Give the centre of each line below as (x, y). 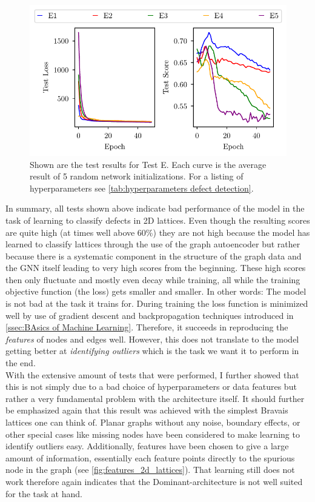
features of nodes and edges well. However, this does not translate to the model (152, 339)
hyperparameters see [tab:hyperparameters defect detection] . (142, 188)
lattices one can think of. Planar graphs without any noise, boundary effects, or (153, 422)
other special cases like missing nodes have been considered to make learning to (153, 434)
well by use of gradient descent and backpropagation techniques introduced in (150, 315)
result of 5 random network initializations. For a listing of (137, 176)
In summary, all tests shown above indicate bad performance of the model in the (155, 208)
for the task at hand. (44, 493)
